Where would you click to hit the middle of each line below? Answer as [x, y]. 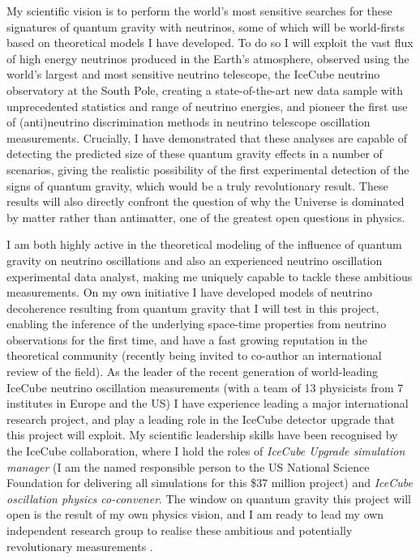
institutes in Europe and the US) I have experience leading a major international [208, 403]
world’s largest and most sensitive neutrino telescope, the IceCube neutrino [193, 74]
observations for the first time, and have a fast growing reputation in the [187, 339]
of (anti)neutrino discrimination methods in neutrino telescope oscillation [189, 122]
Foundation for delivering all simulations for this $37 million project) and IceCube [210, 483]
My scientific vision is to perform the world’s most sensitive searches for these [199, 11]
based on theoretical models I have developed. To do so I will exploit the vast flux [210, 43]
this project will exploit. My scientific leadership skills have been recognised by [202, 435]
